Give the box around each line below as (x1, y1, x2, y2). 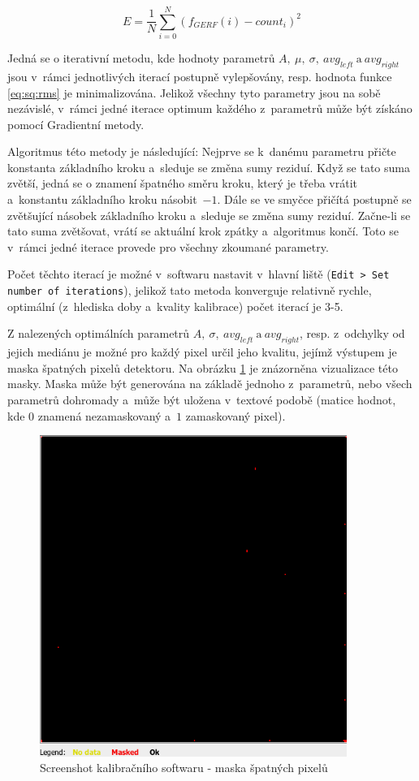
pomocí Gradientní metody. (7, 115, 145, 132)
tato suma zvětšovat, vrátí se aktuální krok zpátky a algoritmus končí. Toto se (7, 222, 399, 239)
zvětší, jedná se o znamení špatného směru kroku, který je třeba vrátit (7, 175, 357, 192)
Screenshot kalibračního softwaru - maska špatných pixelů (40, 759, 328, 776)
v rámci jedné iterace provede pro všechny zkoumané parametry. (7, 238, 329, 255)
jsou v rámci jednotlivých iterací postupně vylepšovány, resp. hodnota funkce (7, 67, 392, 84)
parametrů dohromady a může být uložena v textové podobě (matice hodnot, (7, 390, 396, 408)
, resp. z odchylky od (300, 325, 405, 342)
